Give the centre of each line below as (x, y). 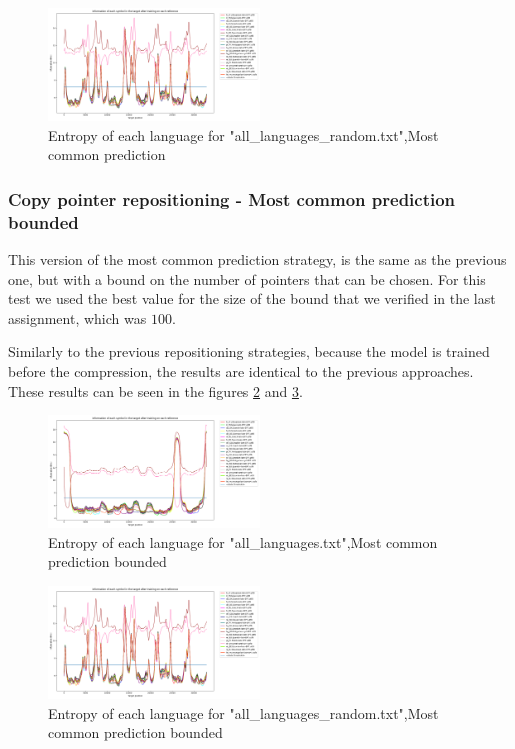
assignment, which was (77, 317)
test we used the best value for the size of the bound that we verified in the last (252, 298)
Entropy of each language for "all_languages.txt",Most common (243, 541)
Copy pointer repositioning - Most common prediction (232, 198)
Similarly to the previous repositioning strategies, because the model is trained (249, 351)
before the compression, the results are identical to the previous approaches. (241, 370)
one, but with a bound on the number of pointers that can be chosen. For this (247, 278)
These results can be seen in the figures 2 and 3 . (155, 390)
